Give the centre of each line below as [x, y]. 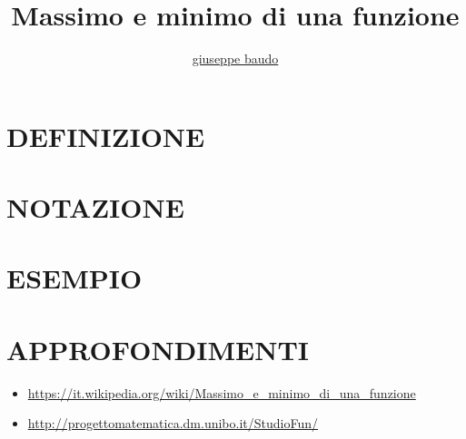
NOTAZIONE [95, 207]
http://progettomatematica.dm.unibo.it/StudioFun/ [173, 423]
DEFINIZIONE [106, 136]
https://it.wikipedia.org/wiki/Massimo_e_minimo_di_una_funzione [222, 392]
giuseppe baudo [235, 59]
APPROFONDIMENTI [158, 349]
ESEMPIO [74, 278]
